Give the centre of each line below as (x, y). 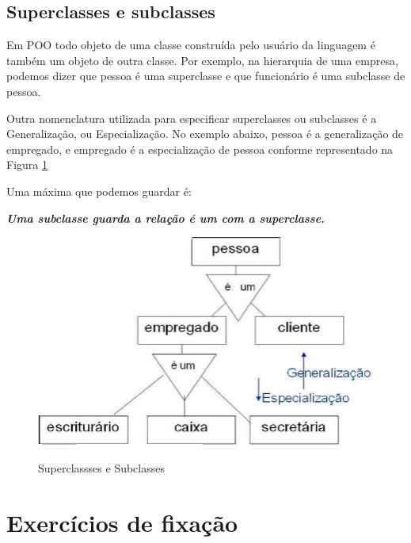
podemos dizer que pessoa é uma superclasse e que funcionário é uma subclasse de (206, 76)
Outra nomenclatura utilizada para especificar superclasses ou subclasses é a (192, 118)
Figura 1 (27, 164)
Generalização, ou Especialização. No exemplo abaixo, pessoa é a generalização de (205, 134)
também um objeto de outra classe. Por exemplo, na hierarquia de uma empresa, (202, 60)
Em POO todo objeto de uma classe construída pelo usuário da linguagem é (191, 45)
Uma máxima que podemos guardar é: (99, 191)
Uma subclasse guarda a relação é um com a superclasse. (166, 218)
